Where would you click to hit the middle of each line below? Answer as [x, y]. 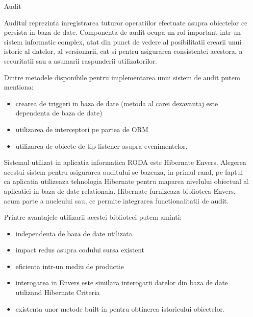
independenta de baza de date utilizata [74, 233]
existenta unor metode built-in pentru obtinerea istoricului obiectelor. [120, 308]
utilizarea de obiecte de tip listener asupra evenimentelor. [101, 146]
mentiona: [19, 87]
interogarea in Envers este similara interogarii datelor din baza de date [122, 283]
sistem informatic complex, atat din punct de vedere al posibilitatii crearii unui [123, 41]
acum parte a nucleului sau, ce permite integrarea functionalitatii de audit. [116, 200]
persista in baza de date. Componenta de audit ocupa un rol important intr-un [122, 32]
